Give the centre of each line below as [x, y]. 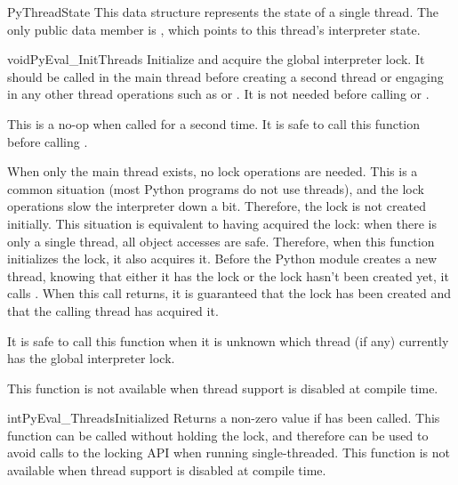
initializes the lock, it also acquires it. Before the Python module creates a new [222, 259]
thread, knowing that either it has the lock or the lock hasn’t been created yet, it [228, 275]
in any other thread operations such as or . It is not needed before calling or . [218, 94]
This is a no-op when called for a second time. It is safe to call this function [214, 123]
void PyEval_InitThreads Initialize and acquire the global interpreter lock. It [216, 59]
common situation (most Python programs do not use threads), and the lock [216, 188]
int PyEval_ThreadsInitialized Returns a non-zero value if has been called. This [224, 418]
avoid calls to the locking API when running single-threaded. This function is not [229, 453]
